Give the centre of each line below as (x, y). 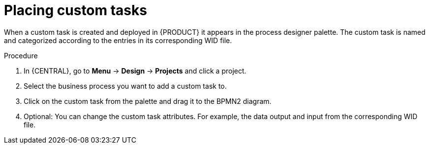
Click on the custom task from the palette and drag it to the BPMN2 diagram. (148, 101)
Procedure (21, 55)
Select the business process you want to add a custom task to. (125, 86)
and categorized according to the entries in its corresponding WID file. (118, 40)
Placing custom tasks (76, 10)
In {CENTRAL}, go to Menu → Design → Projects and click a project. (135, 71)
